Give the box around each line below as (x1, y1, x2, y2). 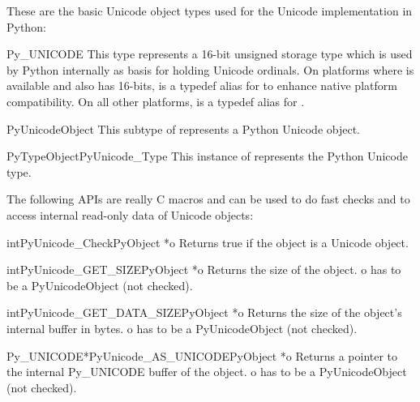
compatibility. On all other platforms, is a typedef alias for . (6, 92, 305, 109)
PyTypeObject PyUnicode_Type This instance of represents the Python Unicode (6, 148, 408, 165)
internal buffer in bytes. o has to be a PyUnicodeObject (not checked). (6, 319, 358, 336)
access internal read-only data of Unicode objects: (6, 206, 254, 223)
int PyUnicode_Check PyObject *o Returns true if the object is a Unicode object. (6, 233, 409, 250)
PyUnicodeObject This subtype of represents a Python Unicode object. (6, 120, 360, 137)
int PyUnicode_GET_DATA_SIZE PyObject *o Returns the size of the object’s (6, 304, 402, 321)
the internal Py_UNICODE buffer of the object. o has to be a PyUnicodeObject (6, 363, 407, 380)
